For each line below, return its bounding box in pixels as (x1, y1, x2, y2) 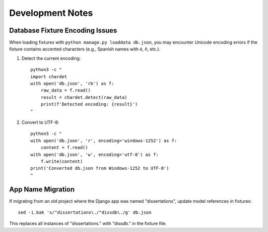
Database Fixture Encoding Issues (9, 26, 118, 35)
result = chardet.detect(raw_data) (40, 94, 128, 100)
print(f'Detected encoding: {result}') (40, 101, 138, 107)
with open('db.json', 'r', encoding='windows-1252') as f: (30, 138, 177, 143)
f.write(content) (40, 158, 83, 164)
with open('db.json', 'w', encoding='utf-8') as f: (30, 151, 159, 157)
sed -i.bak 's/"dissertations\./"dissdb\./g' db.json (18, 210, 151, 215)
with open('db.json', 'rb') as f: (30, 81, 114, 87)
